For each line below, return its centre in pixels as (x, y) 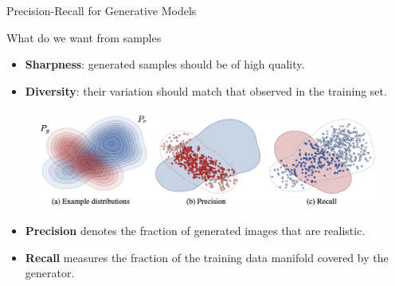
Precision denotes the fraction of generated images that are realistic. (195, 230)
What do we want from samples (84, 37)
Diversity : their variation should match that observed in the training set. (206, 90)
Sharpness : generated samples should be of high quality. (165, 64)
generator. (50, 273)
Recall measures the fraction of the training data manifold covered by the (207, 257)
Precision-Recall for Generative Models (102, 10)
